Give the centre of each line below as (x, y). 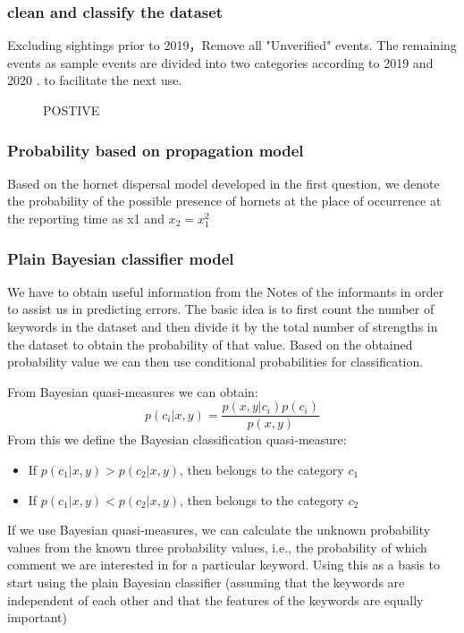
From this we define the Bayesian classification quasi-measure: (177, 439)
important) (37, 617)
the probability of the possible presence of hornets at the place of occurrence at (224, 201)
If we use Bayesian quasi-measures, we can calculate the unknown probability (219, 530)
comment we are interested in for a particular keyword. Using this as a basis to (224, 565)
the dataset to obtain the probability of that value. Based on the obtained (210, 344)
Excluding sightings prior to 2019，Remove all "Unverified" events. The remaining (232, 45)
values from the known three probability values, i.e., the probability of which (217, 547)
